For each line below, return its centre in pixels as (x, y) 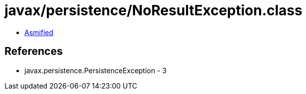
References (34, 51)
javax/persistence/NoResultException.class (153, 10)
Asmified (39, 32)
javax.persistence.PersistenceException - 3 (96, 70)
